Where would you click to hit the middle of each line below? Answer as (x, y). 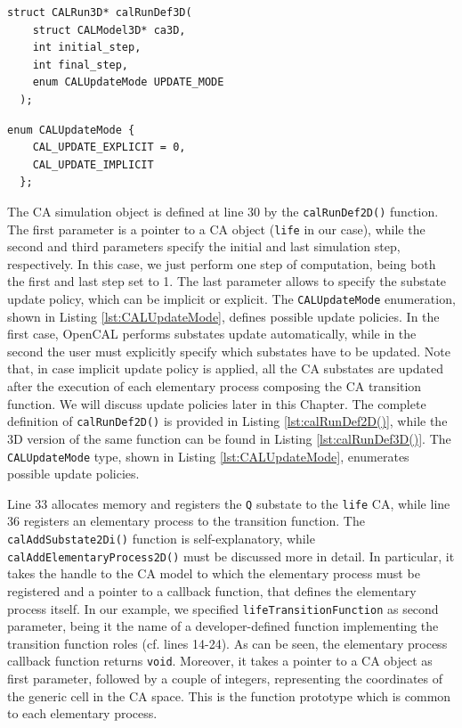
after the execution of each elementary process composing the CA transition (215, 386)
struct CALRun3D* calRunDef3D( (100, 12)
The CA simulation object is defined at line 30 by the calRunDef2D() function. (223, 211)
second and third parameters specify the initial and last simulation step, (204, 246)
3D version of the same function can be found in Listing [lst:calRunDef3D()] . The (229, 438)
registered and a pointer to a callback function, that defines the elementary (212, 590)
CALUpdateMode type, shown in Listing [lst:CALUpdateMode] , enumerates (208, 456)
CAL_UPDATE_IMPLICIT (93, 164)
